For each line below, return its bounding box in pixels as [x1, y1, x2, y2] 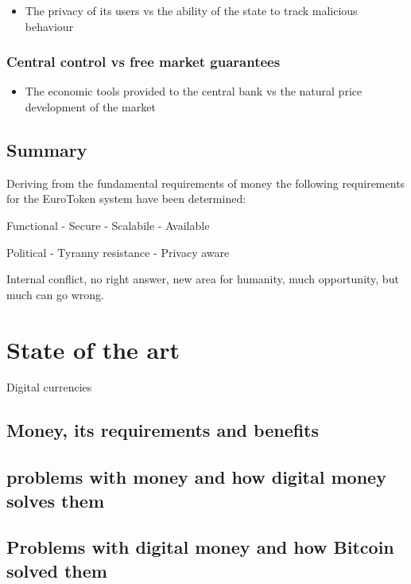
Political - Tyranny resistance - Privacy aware [6, 243, 230, 260]
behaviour [25, 18, 74, 34]
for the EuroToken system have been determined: [6, 190, 246, 207]
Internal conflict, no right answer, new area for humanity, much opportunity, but [6, 271, 399, 287]
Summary [6, 137, 87, 162]
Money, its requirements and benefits [6, 418, 320, 442]
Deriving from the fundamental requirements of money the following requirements [6, 174, 405, 191]
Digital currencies [6, 379, 92, 395]
